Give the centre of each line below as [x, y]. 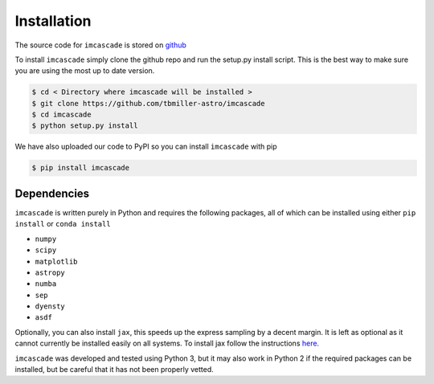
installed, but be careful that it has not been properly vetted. [115, 370]
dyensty [50, 306]
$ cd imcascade [61, 115]
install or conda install [63, 224]
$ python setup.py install [85, 126]
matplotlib [56, 261]
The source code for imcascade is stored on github [100, 45]
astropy [50, 272]
